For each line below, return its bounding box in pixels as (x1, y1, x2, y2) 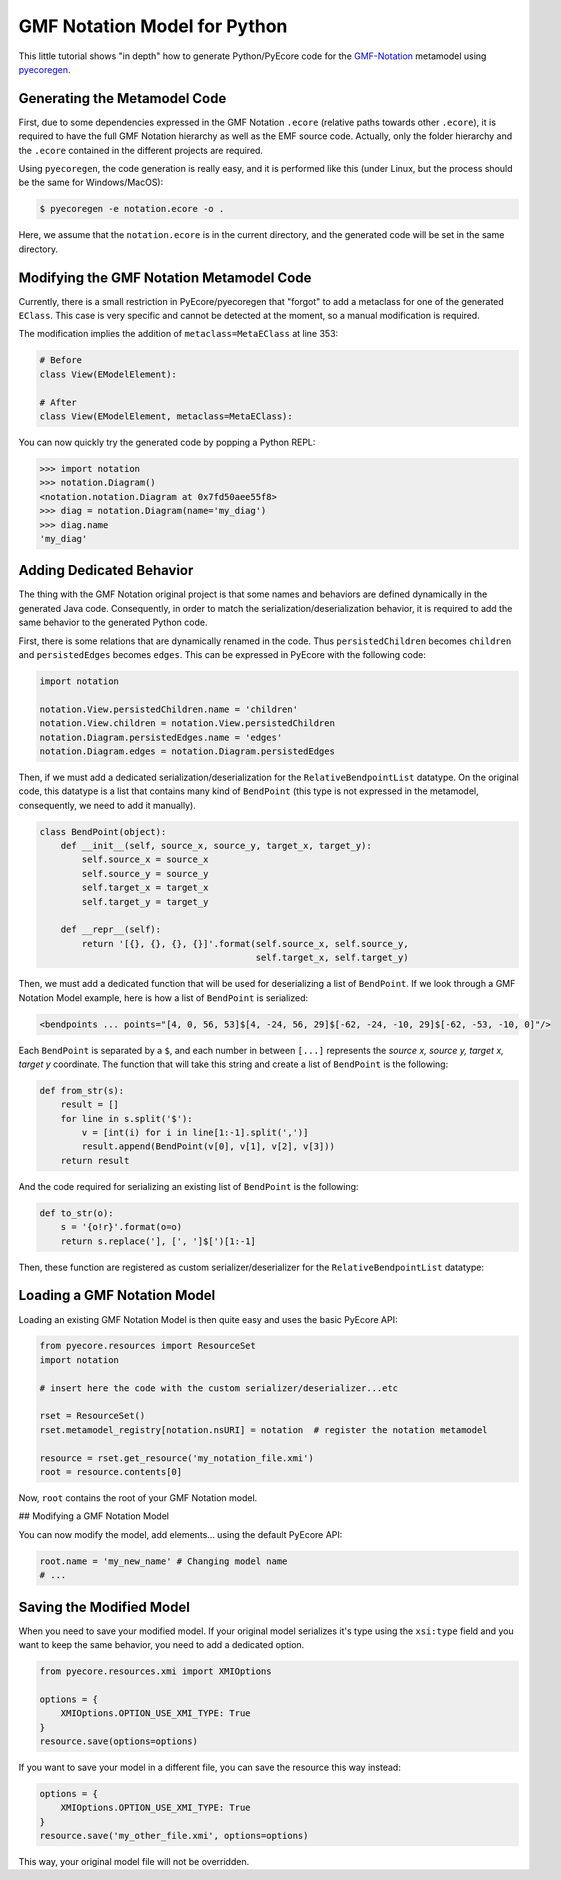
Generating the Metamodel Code (18, 90, 227, 107)
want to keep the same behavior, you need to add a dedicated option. (18, 1639, 305, 1651)
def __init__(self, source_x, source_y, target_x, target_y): (60, 840, 372, 852)
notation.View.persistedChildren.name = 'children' (39, 703, 299, 715)
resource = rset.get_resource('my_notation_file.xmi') (39, 1452, 314, 1464)
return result (60, 1155, 130, 1166)
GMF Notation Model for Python (18, 15, 288, 37)
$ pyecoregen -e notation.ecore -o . (39, 203, 225, 215)
